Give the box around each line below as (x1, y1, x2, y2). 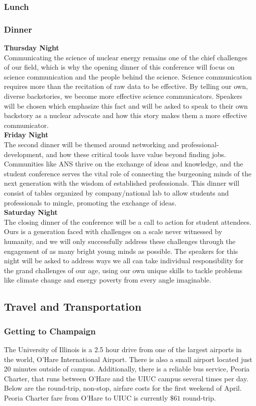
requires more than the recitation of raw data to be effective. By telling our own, (4, 81, 248, 91)
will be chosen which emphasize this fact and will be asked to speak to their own (4, 100, 248, 111)
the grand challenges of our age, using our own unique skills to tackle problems (4, 265, 243, 275)
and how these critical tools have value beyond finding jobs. (46, 149, 226, 159)
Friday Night (4, 129, 48, 140)
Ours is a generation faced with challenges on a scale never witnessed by (4, 226, 222, 237)
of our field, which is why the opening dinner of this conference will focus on (4, 62, 235, 72)
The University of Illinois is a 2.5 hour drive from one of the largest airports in (4, 344, 242, 354)
